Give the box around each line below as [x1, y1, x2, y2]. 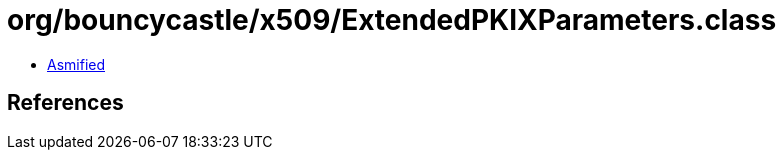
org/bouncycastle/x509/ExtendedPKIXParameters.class [7, 3, 777, 37]
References [7, 90, 124, 116]
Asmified [47, 55, 106, 73]
